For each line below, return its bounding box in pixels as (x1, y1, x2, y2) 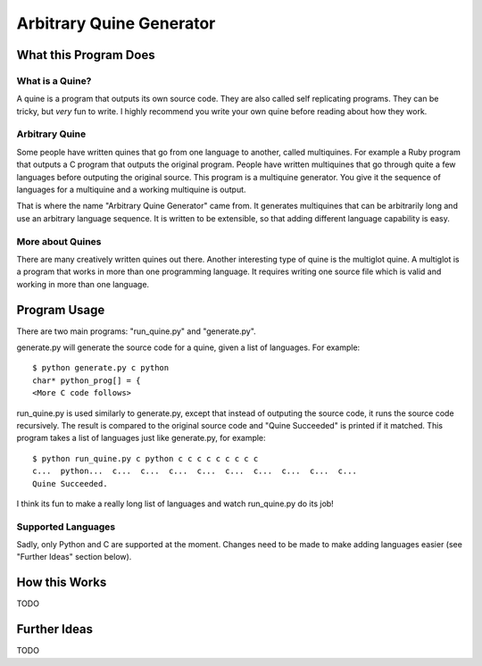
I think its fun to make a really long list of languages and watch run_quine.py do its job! (16, 498, 334, 509)
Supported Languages (16, 520, 116, 533)
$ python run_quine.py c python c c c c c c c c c (32, 454, 259, 463)
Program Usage (16, 302, 105, 317)
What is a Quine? (16, 74, 92, 87)
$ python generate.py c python (32, 362, 170, 373)
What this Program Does (16, 47, 155, 62)
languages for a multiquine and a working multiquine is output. (16, 184, 246, 196)
